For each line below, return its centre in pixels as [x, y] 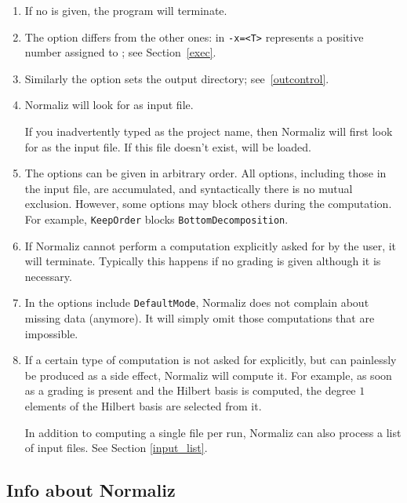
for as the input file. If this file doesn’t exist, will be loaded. [168, 146]
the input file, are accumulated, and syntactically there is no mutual [189, 188]
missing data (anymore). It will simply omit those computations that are [200, 318]
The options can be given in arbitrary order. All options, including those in [205, 173]
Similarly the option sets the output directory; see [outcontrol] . [177, 78]
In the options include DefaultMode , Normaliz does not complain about [197, 303]
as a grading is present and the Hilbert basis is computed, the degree [190, 390]
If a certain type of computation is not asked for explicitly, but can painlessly [211, 360]
